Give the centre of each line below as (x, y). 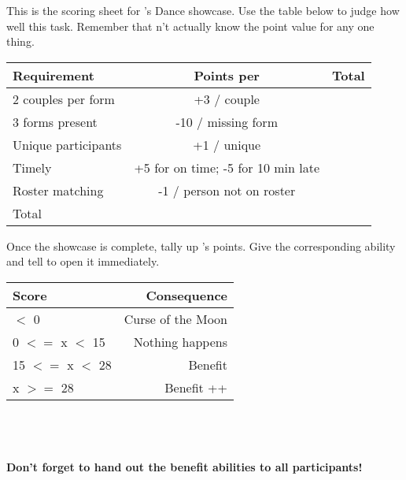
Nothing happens (180, 341)
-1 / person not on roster (227, 190)
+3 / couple (227, 99)
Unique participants (67, 144)
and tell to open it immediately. (83, 261)
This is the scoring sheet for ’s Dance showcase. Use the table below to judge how (203, 10)
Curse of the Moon (175, 318)
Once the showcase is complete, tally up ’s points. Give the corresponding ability (201, 246)
